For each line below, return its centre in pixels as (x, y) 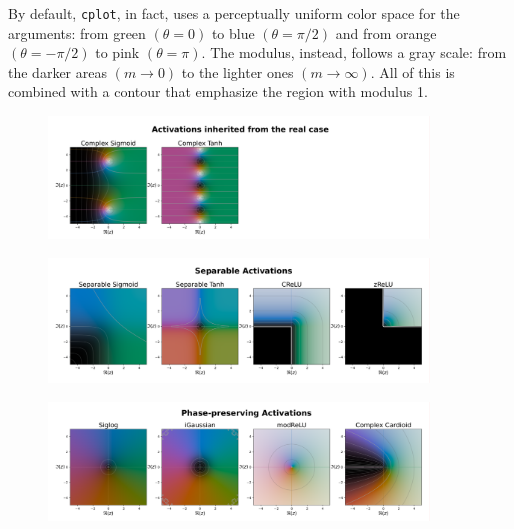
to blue (233, 32)
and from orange (386, 32)
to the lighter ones (237, 71)
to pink (117, 52)
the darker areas (57, 71)
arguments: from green (77, 32)
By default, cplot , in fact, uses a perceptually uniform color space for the (234, 13)
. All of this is (412, 71)
